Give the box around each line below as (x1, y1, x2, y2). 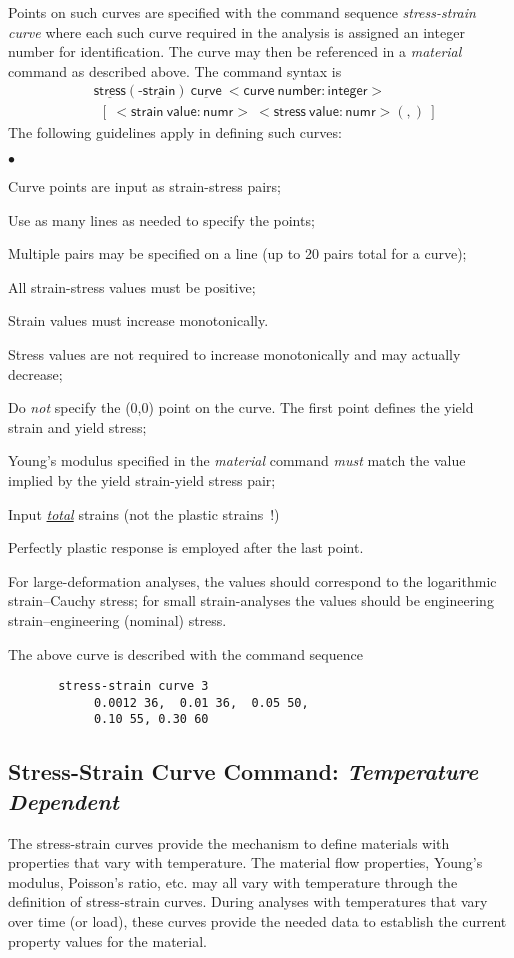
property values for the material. (8, 930, 207, 951)
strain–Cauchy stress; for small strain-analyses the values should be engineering (8, 590, 494, 611)
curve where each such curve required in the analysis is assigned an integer (8, 21, 465, 42)
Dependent (8, 785, 119, 816)
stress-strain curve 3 (58, 679, 209, 694)
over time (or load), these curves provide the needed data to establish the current (8, 911, 507, 932)
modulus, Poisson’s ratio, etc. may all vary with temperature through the (8, 871, 458, 892)
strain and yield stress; (8, 416, 147, 437)
